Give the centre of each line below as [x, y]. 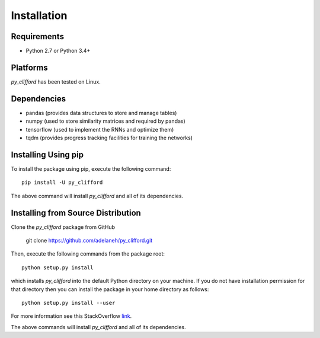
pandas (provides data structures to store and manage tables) [101, 113]
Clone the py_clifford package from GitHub [63, 227]
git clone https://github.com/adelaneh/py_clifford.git [89, 241]
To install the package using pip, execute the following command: [91, 168]
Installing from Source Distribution [76, 213]
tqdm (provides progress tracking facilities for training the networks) [109, 138]
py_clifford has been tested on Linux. [56, 82]
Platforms [29, 67]
